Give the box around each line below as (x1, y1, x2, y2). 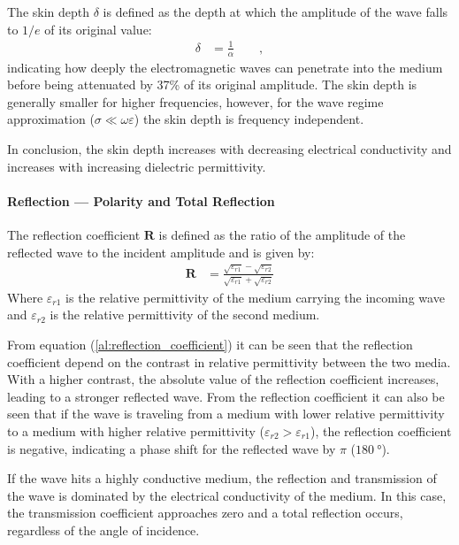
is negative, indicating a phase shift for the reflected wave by (7, 439, 336, 457)
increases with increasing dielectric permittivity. (7, 157, 266, 175)
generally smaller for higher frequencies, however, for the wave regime (7, 92, 384, 111)
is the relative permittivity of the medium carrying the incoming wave (65, 288, 445, 306)
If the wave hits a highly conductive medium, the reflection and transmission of (7, 469, 437, 487)
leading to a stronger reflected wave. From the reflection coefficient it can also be (7, 387, 445, 405)
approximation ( (7, 110, 95, 128)
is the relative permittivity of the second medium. (50, 305, 320, 324)
